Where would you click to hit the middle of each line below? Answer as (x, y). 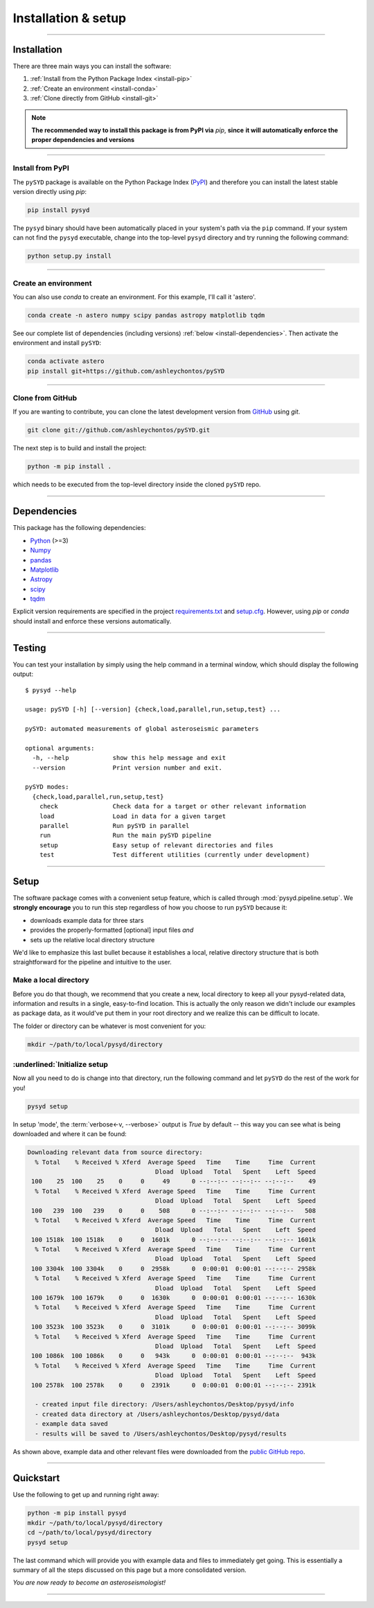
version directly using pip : (50, 191)
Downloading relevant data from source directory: (115, 1152)
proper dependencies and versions (83, 140)
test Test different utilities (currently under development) (175, 855)
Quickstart (36, 1478)
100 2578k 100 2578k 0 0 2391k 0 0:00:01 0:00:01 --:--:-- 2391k (174, 1385)
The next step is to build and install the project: (80, 448)
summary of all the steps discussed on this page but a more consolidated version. (130, 1570)
